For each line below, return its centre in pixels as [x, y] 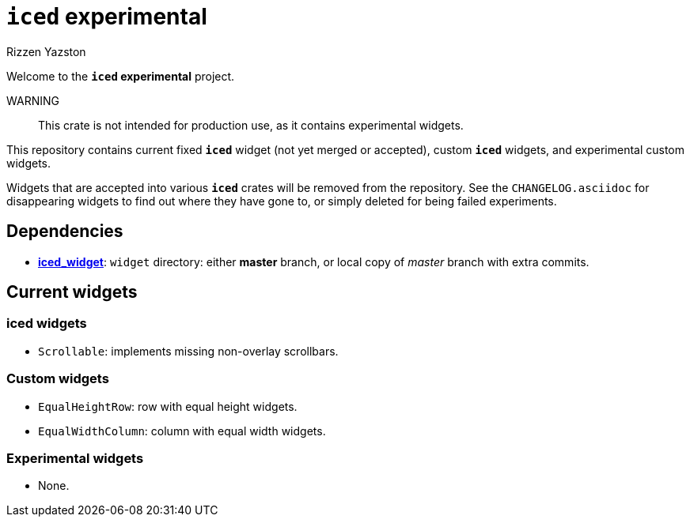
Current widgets [72, 292]
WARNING [33, 100]
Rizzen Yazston [46, 51]
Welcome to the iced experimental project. [121, 76]
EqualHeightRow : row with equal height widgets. [168, 406]
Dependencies [65, 231]
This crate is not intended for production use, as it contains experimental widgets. [251, 125]
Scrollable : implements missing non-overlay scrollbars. [188, 351]
